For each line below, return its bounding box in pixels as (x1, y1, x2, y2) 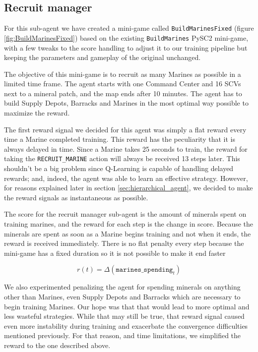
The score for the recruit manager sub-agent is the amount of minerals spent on (4, 209, 247, 219)
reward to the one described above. (4, 340, 111, 351)
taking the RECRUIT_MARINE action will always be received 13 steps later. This (4, 153, 240, 164)
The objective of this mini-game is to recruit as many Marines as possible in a (4, 68, 241, 79)
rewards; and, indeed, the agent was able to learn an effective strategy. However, (4, 173, 248, 183)
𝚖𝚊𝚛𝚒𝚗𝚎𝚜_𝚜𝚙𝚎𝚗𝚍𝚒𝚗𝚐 (116, 266, 173, 274)
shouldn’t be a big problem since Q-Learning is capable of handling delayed (4, 163, 234, 174)
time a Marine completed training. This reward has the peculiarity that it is (4, 134, 235, 144)
